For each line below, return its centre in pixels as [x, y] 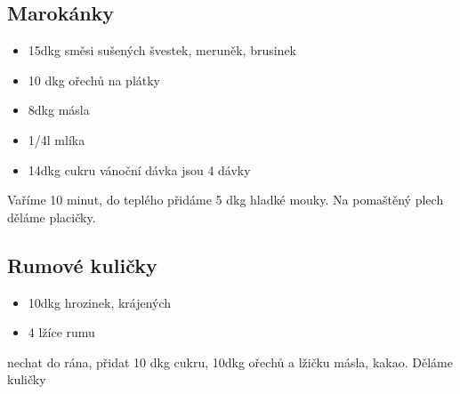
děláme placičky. [52, 217]
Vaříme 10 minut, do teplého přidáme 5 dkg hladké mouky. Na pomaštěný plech [226, 200]
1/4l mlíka [56, 139]
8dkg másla [59, 110]
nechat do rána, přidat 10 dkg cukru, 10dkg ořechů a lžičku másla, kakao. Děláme [230, 362]
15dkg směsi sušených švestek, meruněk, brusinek [162, 50]
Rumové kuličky [82, 265]
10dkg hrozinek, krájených [100, 302]
